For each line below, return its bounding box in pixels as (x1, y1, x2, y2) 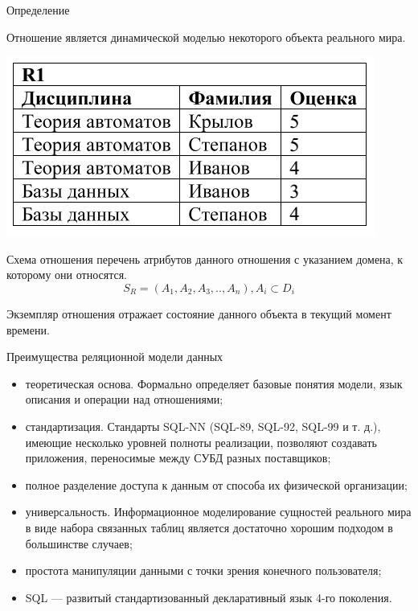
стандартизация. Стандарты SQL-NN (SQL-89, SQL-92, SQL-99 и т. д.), (25, 417, 381, 434)
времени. (6, 321, 50, 338)
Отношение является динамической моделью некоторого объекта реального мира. (6, 28, 406, 45)
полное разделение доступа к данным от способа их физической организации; (25, 476, 408, 493)
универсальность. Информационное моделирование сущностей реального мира (25, 503, 412, 520)
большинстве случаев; (25, 535, 133, 552)
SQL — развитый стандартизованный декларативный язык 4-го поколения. (25, 588, 392, 605)
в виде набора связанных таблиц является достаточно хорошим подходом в (25, 519, 393, 535)
